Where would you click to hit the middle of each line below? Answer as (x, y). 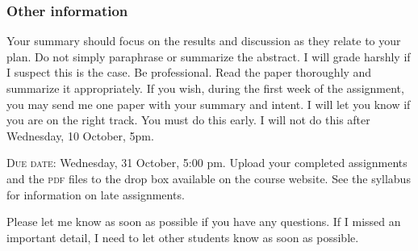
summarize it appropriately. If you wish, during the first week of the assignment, (205, 88)
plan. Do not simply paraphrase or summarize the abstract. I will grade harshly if (209, 56)
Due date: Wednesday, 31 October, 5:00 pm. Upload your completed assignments (207, 163)
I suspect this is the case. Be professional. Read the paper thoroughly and (189, 72)
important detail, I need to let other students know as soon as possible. (183, 237)
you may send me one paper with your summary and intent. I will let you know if (209, 104)
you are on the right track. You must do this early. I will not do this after (188, 120)
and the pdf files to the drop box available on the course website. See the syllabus (209, 178)
